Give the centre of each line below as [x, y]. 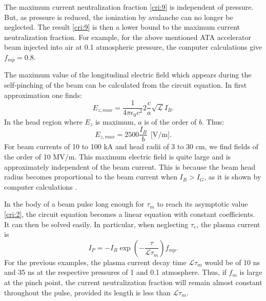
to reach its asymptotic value [202, 204]
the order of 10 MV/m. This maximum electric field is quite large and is [118, 156]
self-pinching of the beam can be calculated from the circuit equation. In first [126, 85]
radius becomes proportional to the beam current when [91, 177]
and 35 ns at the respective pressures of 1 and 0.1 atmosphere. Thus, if [115, 272]
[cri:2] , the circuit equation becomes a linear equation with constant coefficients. [130, 214]
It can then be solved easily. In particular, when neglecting [96, 224]
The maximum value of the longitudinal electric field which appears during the [128, 75]
